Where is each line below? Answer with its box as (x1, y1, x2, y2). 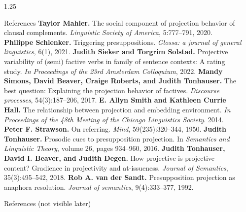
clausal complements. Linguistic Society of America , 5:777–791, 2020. (4, 27, 212, 37)
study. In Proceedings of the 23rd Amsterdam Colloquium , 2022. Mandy (4, 66, 223, 76)
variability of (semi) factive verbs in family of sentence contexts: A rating (4, 56, 225, 66)
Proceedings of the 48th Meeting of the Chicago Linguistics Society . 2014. (4, 114, 224, 124)
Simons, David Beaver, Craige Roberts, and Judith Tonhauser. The (4, 75, 236, 86)
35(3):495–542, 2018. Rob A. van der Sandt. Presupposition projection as (4, 172, 235, 182)
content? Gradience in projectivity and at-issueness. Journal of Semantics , (4, 162, 228, 173)
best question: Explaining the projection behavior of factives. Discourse (4, 85, 219, 95)
